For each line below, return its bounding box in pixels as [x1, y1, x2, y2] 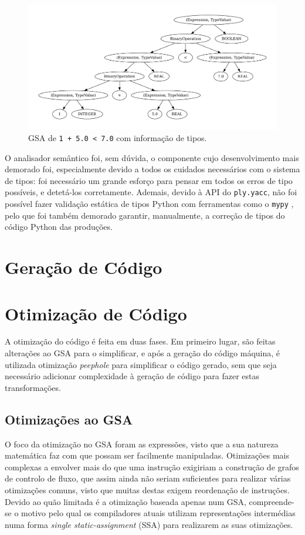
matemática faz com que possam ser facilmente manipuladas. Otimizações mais [5, 449, 289, 462]
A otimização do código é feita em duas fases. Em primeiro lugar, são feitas [5, 335, 276, 347]
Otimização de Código [5, 301, 187, 325]
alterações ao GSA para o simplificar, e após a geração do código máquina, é [5, 347, 280, 359]
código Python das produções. [5, 220, 113, 233]
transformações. [5, 381, 61, 393]
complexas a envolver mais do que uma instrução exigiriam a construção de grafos [5, 460, 299, 473]
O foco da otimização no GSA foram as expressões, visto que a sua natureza [5, 437, 279, 450]
